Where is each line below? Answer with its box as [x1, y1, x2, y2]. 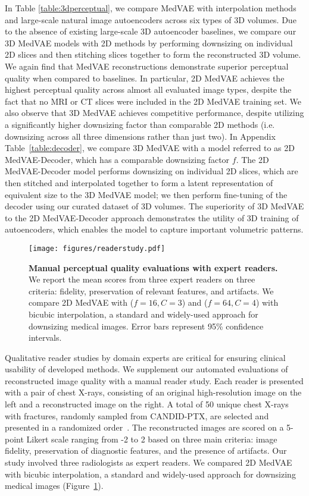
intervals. [29, 331, 62, 344]
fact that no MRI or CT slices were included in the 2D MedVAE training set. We [5, 95, 301, 107]
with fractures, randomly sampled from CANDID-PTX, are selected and [5, 409, 269, 422]
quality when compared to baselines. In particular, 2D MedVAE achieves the [5, 71, 285, 84]
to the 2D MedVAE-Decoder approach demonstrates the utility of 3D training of [5, 211, 299, 224]
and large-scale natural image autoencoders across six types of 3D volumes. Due [5, 13, 296, 26]
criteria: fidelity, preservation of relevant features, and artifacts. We [29, 284, 274, 297]
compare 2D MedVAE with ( [29, 296, 134, 309]
